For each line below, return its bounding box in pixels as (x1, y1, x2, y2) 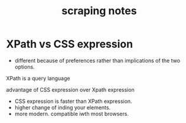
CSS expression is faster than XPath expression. (14, 98, 132, 105)
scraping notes (61, 4, 137, 18)
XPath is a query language (6, 75, 70, 82)
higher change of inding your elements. (14, 103, 111, 111)
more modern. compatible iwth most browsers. (14, 110, 129, 117)
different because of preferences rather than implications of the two (14, 57, 181, 64)
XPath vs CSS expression (6, 37, 133, 51)
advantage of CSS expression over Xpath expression (6, 86, 135, 93)
